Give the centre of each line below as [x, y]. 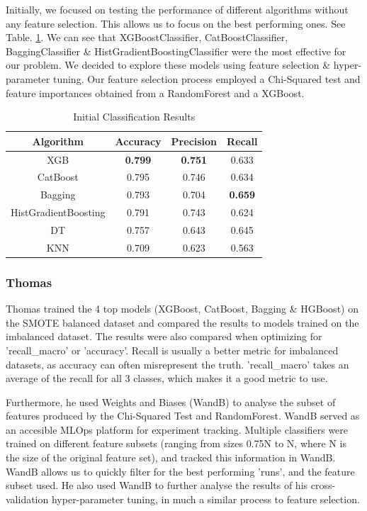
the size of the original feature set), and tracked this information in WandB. [171, 457]
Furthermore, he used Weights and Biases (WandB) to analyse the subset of [171, 401]
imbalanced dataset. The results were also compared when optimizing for [164, 336]
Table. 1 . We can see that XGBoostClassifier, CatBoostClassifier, [147, 37]
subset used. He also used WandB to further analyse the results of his [157, 485]
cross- [323, 485]
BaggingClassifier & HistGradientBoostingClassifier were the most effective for [176, 51]
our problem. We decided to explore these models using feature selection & [168, 65]
